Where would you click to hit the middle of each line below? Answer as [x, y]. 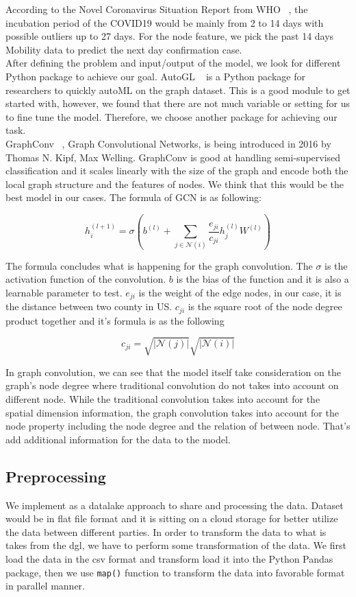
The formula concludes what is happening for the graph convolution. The [159, 265]
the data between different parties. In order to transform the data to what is [166, 531]
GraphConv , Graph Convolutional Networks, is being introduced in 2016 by [168, 143]
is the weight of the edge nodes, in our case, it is [240, 292]
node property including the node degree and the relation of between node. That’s [178, 426]
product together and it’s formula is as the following [115, 320]
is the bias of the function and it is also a [263, 279]
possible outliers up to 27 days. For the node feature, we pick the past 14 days [170, 36]
